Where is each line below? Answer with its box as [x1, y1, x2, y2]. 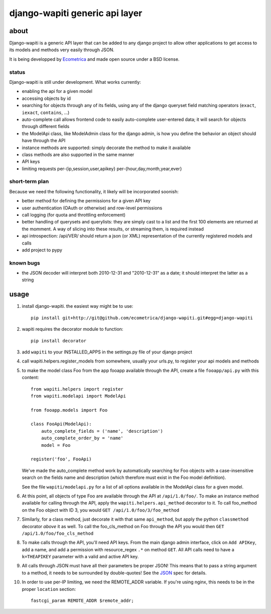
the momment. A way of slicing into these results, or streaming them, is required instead [22, 226, 204, 232]
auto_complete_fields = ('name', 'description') [41, 428, 163, 434]
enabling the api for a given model [22, 88, 93, 94]
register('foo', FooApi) [31, 456, 92, 462]
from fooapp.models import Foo [31, 407, 108, 413]
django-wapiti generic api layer [9, 8, 143, 19]
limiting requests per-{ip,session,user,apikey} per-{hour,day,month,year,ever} [22, 166, 182, 172]
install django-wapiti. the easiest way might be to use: [22, 303, 133, 309]
